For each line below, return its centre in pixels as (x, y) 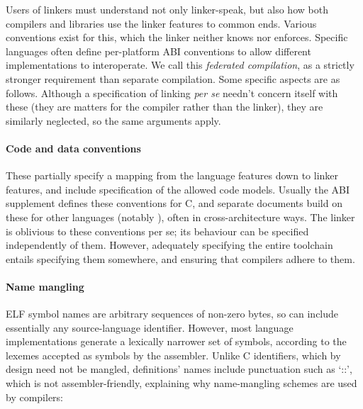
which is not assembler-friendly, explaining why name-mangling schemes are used (181, 383)
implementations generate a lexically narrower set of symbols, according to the (176, 341)
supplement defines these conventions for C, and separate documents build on (174, 203)
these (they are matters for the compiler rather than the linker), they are (164, 107)
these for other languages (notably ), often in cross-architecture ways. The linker (180, 217)
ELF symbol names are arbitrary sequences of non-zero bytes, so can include (172, 314)
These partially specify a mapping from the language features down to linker (172, 175)
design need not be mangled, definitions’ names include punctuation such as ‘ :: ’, (179, 369)
